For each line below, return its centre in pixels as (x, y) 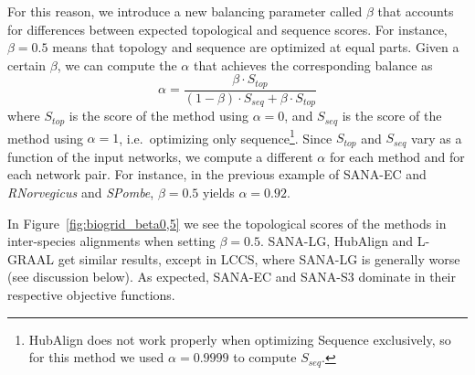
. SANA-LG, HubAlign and (337, 241)
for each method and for (397, 156)
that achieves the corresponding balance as (313, 64)
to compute (265, 357)
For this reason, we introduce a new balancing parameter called (185, 11)
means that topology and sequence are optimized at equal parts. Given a (256, 47)
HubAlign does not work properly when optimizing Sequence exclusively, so (240, 339)
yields (219, 193)
